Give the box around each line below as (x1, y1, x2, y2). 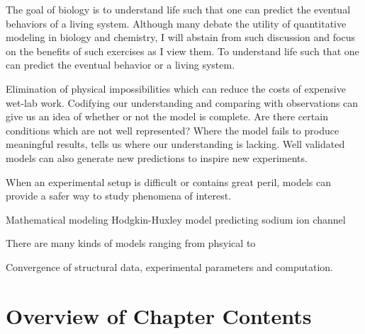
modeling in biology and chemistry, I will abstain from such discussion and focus (6, 30, 355, 45)
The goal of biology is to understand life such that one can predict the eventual (6, 2, 351, 16)
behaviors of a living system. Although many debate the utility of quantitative (6, 16, 347, 30)
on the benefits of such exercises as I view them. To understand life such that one (6, 43, 359, 58)
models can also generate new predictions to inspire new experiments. (6, 150, 308, 165)
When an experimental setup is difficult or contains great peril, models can (6, 174, 331, 189)
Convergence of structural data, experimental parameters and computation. (6, 259, 334, 274)
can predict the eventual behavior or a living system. (6, 57, 235, 72)
